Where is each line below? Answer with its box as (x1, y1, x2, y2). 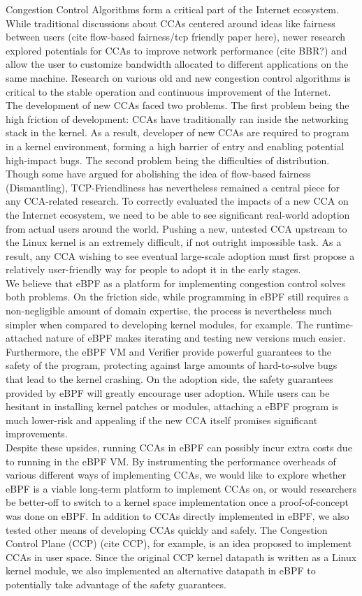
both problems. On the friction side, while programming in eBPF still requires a (6, 289, 349, 304)
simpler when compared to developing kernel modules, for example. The (6, 317, 314, 331)
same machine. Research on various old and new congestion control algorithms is (6, 70, 351, 85)
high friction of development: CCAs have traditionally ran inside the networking (6, 111, 349, 126)
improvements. (6, 426, 68, 441)
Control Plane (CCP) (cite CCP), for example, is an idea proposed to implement (6, 536, 352, 551)
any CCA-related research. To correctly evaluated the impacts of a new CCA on (6, 194, 349, 208)
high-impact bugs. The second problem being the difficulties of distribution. (6, 152, 330, 167)
